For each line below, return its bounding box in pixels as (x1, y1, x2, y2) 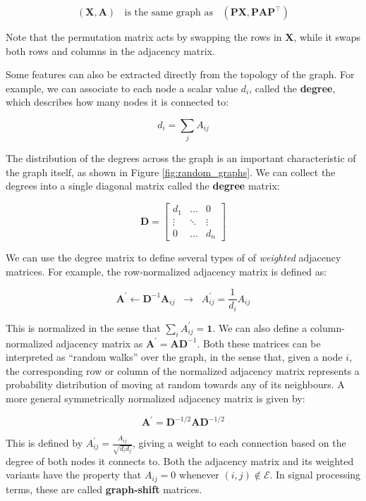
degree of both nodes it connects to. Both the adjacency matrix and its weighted (6, 453, 354, 468)
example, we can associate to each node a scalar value (6, 80, 238, 95)
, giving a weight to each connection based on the (133, 435, 346, 450)
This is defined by (6, 435, 83, 450)
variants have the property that (6, 467, 142, 482)
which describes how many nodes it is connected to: (6, 94, 229, 109)
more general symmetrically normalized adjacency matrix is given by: (6, 390, 305, 405)
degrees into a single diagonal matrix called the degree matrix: (6, 178, 280, 193)
